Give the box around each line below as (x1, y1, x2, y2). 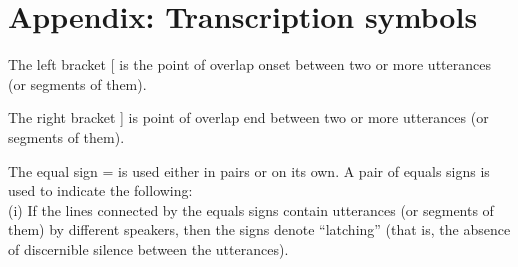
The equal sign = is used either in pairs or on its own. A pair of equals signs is (8, 160, 490, 181)
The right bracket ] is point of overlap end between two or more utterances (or (8, 107, 489, 128)
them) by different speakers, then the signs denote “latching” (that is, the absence (8, 219, 511, 240)
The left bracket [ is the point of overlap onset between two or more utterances (8, 54, 491, 75)
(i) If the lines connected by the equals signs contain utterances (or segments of (8, 199, 494, 220)
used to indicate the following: (8, 180, 193, 201)
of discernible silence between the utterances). (8, 238, 289, 259)
